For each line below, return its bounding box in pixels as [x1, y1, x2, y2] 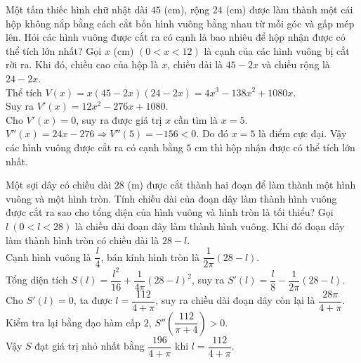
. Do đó [196, 126, 229, 141]
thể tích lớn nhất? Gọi [6, 43, 102, 58]
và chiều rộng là [261, 57, 330, 72]
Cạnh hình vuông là [6, 249, 91, 264]
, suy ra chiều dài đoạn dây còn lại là [155, 293, 315, 307]
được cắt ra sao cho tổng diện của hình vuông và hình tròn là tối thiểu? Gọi [6, 205, 334, 219]
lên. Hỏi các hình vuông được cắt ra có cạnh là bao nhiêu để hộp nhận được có [6, 30, 346, 44]
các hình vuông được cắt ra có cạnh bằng [6, 139, 183, 154]
